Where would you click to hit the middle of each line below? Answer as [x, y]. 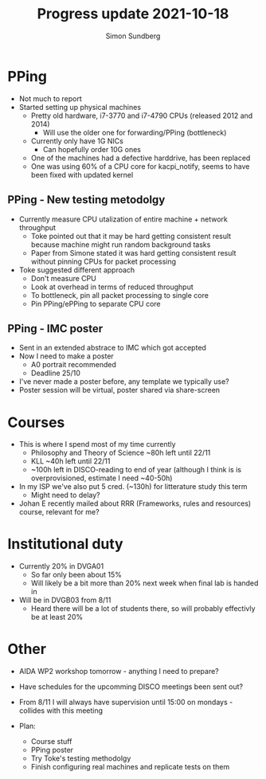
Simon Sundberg [133, 36]
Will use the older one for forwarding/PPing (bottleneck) [135, 132]
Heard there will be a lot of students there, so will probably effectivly [143, 609]
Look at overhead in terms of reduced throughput [112, 287]
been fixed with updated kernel [82, 174]
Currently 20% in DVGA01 [61, 566]
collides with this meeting [61, 710]
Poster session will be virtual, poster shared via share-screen [119, 390]
